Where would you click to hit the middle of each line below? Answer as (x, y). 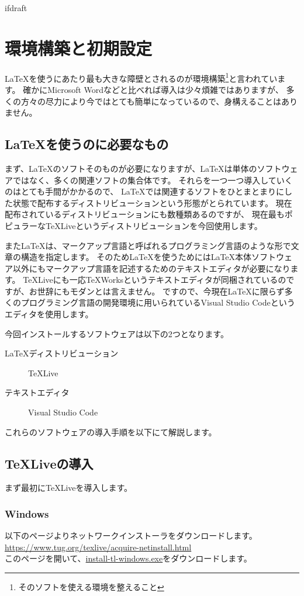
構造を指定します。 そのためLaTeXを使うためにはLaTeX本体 (136, 257)
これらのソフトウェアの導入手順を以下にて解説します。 (111, 432)
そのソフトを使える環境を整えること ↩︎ (91, 587)
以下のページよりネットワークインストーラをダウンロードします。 (131, 536)
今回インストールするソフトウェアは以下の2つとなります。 (117, 333)
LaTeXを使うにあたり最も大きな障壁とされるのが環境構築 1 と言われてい (141, 77)
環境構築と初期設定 (79, 48)
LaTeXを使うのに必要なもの (87, 144)
